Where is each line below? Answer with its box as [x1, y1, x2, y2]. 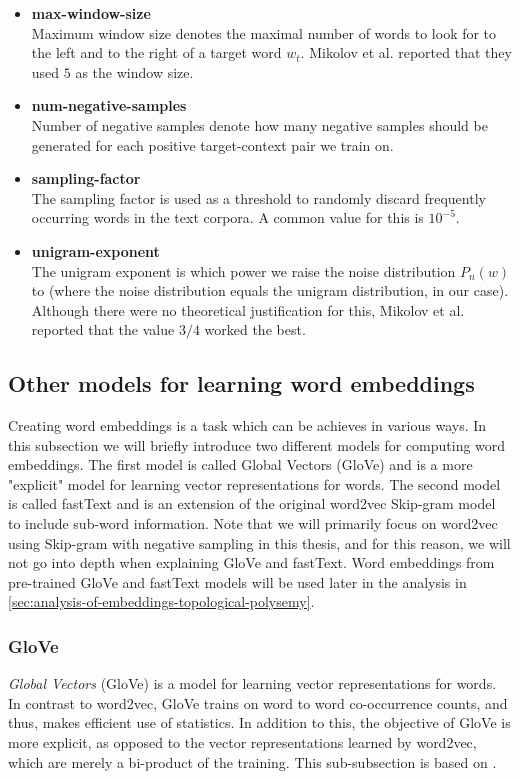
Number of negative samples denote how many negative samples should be [31, 114, 488, 135]
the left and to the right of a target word [31, 42, 282, 63]
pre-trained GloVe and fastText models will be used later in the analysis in [8, 571, 467, 592]
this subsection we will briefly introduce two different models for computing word [8, 434, 506, 455]
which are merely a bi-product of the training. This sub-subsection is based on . [8, 751, 497, 772]
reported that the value [31, 319, 175, 340]
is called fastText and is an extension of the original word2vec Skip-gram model [8, 493, 496, 514]
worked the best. [204, 319, 306, 340]
